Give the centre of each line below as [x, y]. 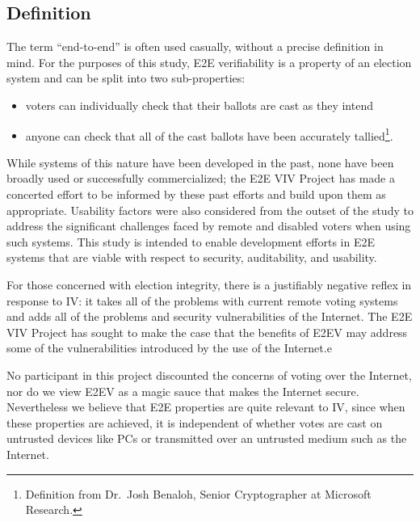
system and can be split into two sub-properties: [126, 78]
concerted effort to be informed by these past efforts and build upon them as [196, 194]
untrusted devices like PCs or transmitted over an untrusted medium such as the [207, 438]
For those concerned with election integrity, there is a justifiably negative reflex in [209, 284]
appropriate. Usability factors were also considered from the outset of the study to [210, 210]
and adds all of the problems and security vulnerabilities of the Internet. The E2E [210, 316]
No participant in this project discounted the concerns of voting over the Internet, [209, 375]
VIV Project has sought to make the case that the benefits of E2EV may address [207, 332]
